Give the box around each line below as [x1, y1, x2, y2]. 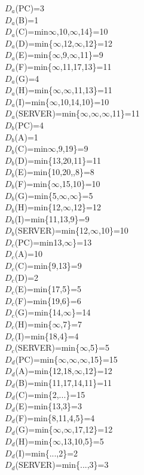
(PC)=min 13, [14, 235, 65, 248]
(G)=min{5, [14, 189, 59, 201]
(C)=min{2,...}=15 [15, 388, 85, 400]
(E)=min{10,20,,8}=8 [14, 166, 94, 178]
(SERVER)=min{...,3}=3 [15, 458, 109, 471]
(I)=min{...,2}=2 [15, 446, 78, 459]
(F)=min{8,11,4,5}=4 [15, 411, 95, 424]
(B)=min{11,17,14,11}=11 [15, 376, 112, 388]
